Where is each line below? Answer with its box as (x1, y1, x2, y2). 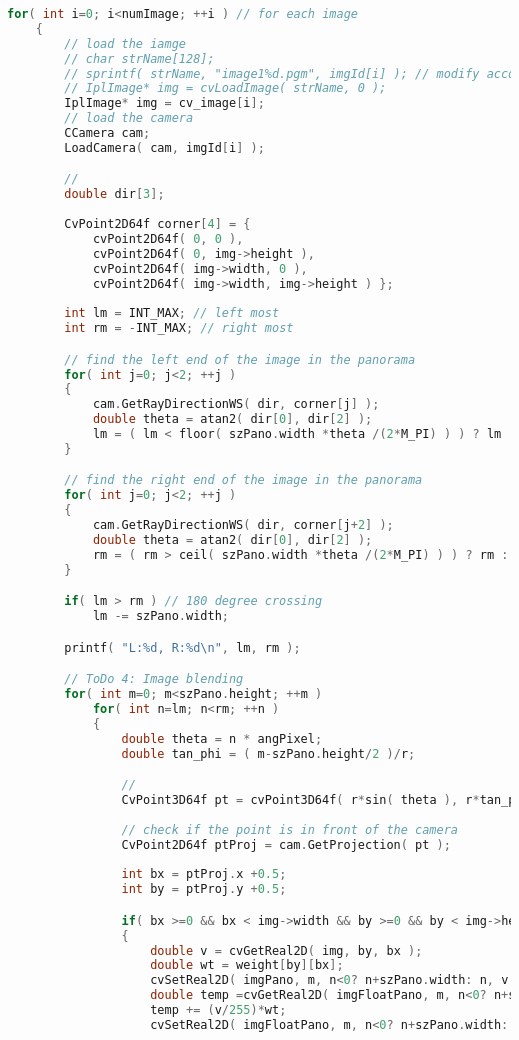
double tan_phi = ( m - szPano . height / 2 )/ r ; (121, 746, 416, 761)
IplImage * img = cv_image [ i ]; (64, 96, 265, 111)
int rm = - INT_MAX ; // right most (64, 321, 294, 336)
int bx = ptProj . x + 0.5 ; (121, 867, 287, 882)
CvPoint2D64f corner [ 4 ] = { (64, 217, 251, 232)
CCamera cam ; (64, 126, 151, 140)
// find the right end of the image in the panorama (64, 473, 423, 488)
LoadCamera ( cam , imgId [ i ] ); (64, 140, 265, 155)
